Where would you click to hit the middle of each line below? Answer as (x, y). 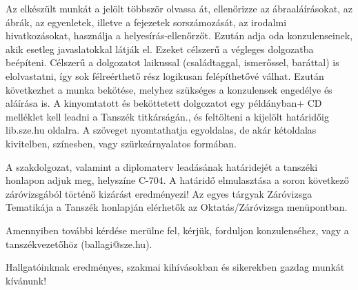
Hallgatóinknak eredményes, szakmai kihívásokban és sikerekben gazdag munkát (175, 267)
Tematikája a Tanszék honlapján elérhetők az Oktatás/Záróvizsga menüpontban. (177, 207)
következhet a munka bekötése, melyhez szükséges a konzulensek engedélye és (169, 89)
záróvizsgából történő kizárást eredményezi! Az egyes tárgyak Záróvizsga (159, 193)
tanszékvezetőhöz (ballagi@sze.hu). (79, 244)
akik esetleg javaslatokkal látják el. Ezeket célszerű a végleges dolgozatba (160, 49)
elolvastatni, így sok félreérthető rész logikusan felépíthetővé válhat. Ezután (165, 75)
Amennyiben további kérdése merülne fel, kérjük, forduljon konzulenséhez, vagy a (177, 230)
